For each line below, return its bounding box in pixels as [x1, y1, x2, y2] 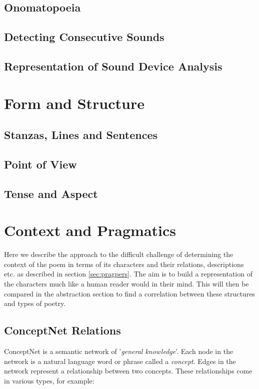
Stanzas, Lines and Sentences [4, 127, 158, 142]
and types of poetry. [4, 298, 66, 308]
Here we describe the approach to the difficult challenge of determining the [4, 249, 233, 259]
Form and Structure [4, 92, 144, 113]
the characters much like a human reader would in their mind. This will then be [4, 278, 249, 288]
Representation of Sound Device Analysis [4, 58, 222, 73]
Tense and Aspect [4, 185, 98, 201]
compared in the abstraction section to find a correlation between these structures [4, 288, 255, 298]
